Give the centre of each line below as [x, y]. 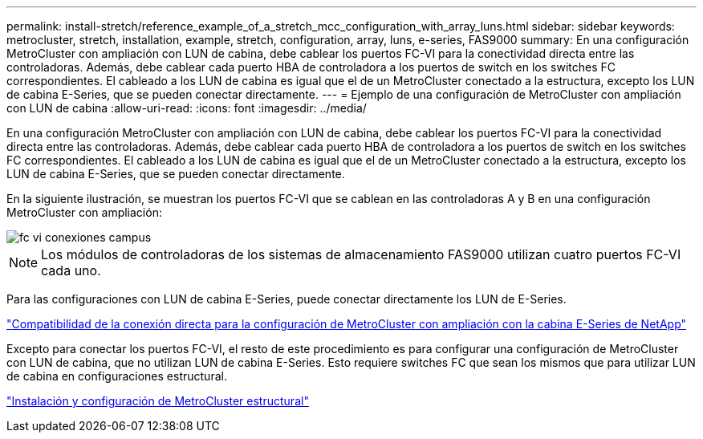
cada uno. [71, 270]
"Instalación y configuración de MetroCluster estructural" [158, 401]
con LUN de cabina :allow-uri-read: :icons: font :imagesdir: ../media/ [187, 108]
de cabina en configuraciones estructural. [117, 376]
